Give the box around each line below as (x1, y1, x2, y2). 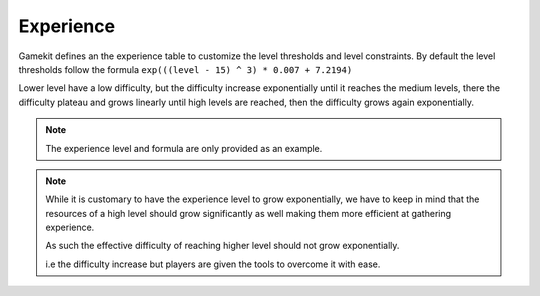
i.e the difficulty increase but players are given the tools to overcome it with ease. (45, 258, 381, 270)
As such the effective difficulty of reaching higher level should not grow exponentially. (45, 240, 400, 252)
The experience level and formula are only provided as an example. (45, 142, 323, 154)
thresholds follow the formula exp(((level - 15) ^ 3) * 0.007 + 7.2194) (18, 63, 353, 75)
